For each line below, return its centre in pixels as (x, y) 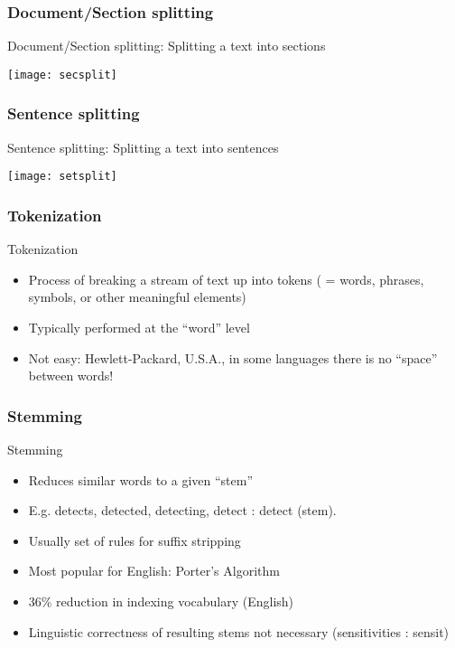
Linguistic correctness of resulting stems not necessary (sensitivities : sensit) (239, 631)
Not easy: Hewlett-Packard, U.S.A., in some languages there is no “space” (233, 357)
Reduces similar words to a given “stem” (141, 479)
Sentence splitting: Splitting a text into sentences (143, 147)
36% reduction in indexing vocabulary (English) (161, 601)
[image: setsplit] (62, 177)
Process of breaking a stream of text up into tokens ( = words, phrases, (226, 279)
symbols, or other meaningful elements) (137, 297)
